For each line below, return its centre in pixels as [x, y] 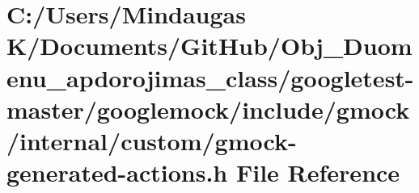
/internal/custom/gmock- [152, 140]
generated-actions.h [117, 172]
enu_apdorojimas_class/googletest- [210, 77]
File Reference [318, 172]
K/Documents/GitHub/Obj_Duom [209, 46]
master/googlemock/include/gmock [208, 109]
